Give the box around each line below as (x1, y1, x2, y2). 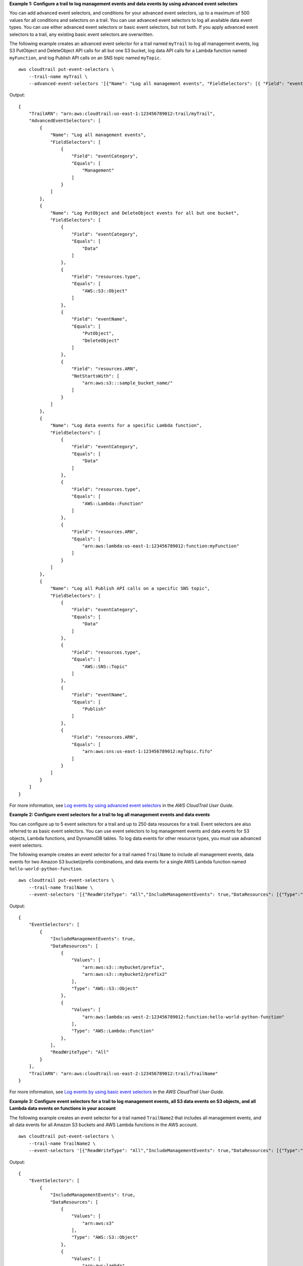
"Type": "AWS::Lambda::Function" (71, 1028, 154, 1034)
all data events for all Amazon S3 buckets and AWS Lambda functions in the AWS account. (9, 1122, 198, 1128)
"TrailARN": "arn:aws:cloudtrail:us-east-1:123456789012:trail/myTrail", (28, 111, 216, 116)
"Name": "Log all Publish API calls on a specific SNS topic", (50, 585, 210, 591)
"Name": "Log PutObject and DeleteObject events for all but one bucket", (50, 210, 239, 216)
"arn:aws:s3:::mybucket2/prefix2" (82, 971, 168, 977)
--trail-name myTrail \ (28, 73, 88, 80)
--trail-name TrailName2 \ (28, 1140, 96, 1146)
